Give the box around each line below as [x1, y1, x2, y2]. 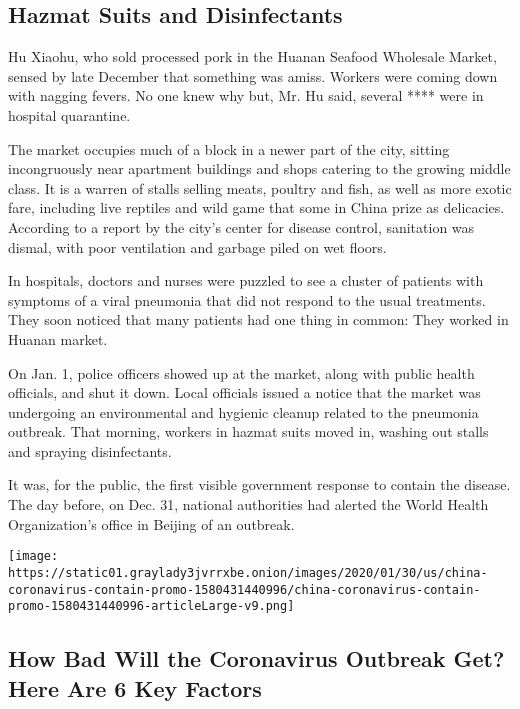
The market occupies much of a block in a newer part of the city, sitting [8, 138, 450, 159]
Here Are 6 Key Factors [8, 672, 262, 703]
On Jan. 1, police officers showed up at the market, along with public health [8, 362, 475, 383]
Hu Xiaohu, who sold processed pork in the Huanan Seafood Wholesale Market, [8, 46, 497, 67]
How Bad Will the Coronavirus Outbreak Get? [8, 643, 505, 674]
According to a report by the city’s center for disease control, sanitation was [8, 216, 475, 237]
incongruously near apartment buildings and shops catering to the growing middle [8, 158, 511, 179]
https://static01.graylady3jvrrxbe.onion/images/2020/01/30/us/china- [8, 565, 488, 580]
